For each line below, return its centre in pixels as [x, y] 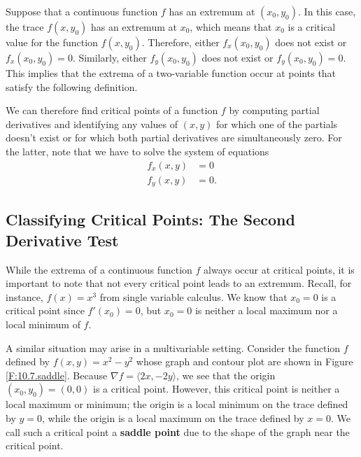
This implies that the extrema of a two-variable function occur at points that [171, 73]
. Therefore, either [180, 42]
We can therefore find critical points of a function [112, 110]
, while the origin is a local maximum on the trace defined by [173, 418]
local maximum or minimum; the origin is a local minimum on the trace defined [177, 404]
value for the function [52, 42]
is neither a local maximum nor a [266, 310]
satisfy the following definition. [72, 86]
